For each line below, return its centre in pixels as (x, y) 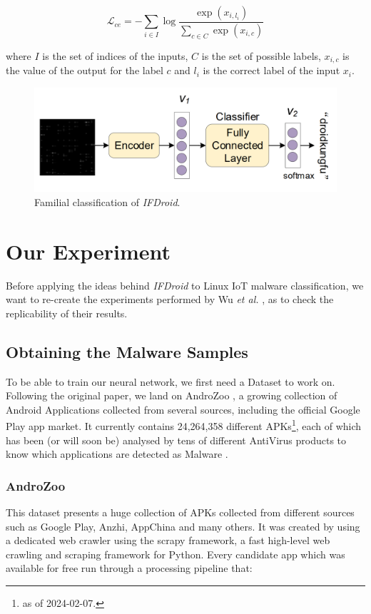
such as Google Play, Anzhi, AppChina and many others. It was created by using (183, 526)
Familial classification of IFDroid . (107, 201)
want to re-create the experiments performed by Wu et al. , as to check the (170, 299)
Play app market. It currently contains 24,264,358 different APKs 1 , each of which (184, 425)
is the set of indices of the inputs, (115, 55)
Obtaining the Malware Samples (127, 351)
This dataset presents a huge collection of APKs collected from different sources (180, 512)
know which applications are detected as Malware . (117, 454)
